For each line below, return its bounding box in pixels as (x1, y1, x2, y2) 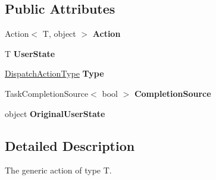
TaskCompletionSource (5, 87, 89, 99)
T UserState (5, 47, 55, 59)
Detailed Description (5, 136, 135, 154)
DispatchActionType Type (5, 67, 104, 80)
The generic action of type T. (5, 164, 112, 176)
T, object (42, 27, 76, 40)
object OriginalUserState (5, 107, 105, 119)
